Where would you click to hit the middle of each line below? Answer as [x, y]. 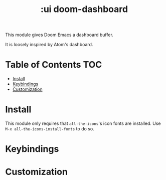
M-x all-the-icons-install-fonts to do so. [50, 129]
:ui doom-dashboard [84, 9]
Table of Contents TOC [54, 65]
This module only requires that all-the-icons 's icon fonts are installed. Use [83, 123]
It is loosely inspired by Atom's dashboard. [49, 45]
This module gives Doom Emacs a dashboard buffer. [59, 35]
